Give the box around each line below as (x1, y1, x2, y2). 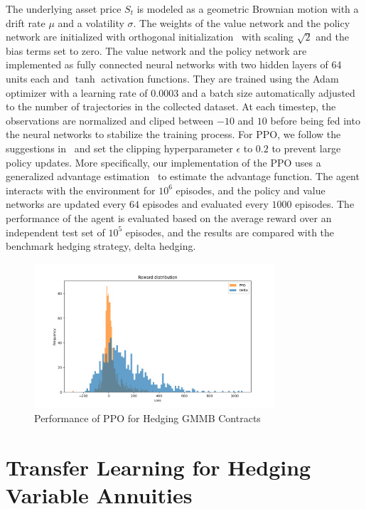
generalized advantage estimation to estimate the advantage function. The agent (6, 169, 360, 184)
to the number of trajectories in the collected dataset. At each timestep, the (6, 99, 336, 114)
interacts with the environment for (6, 182, 156, 197)
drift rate (6, 15, 45, 30)
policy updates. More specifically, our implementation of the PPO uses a (6, 154, 321, 169)
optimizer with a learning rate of (6, 85, 148, 100)
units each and (6, 70, 70, 85)
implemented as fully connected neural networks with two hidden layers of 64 (6, 57, 342, 72)
